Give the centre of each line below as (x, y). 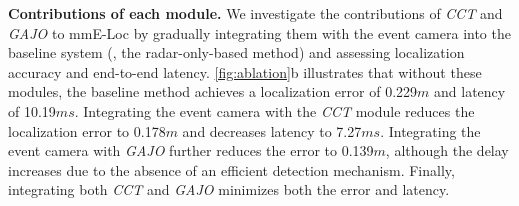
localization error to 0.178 (87, 130)
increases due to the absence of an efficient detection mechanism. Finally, (231, 169)
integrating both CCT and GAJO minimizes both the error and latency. (229, 189)
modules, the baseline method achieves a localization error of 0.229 (213, 91)
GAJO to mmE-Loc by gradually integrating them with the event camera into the (259, 32)
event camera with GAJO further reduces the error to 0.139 (191, 150)
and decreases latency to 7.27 (272, 130)
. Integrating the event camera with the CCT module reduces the (274, 110)
